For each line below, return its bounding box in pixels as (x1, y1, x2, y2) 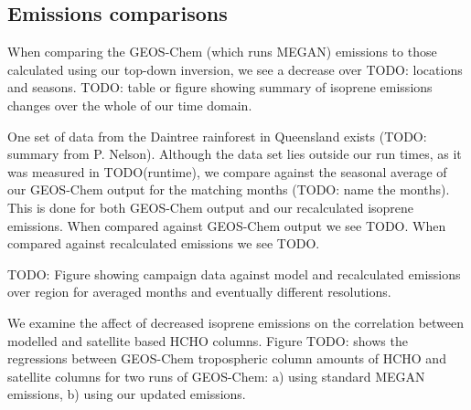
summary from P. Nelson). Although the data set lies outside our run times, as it (7, 144, 462, 163)
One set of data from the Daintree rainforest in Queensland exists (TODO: (7, 126, 427, 145)
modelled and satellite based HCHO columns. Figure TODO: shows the (7, 331, 408, 350)
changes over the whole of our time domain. (7, 95, 252, 114)
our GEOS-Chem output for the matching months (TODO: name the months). (7, 180, 450, 199)
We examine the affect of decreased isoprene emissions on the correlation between (7, 312, 465, 331)
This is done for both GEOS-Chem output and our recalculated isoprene (7, 197, 414, 216)
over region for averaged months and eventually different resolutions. (7, 282, 391, 301)
